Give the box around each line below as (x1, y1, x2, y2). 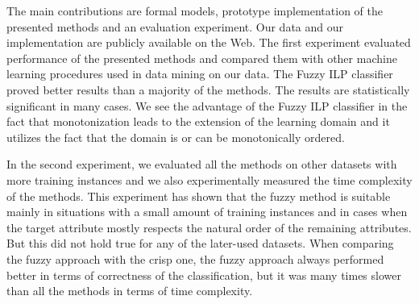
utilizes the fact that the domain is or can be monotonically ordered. (6, 128, 345, 145)
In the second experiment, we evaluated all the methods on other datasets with (6, 156, 397, 173)
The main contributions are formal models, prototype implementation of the (6, 2, 383, 19)
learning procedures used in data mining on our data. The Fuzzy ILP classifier (6, 65, 393, 82)
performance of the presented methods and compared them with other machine (6, 49, 397, 66)
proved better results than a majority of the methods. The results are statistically (6, 81, 410, 98)
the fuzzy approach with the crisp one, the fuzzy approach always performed (6, 250, 384, 267)
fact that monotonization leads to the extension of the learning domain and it (6, 113, 390, 130)
